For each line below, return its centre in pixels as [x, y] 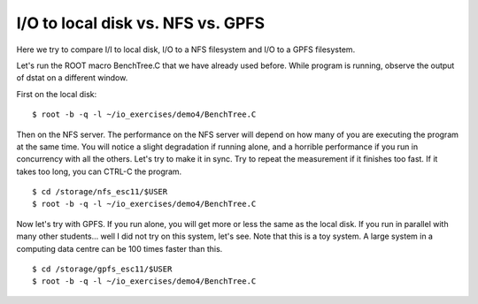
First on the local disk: [57, 94]
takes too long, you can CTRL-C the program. [99, 171]
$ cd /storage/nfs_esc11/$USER [100, 192]
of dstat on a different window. [72, 78]
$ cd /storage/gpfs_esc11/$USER [102, 269]
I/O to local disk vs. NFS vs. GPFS [141, 23]
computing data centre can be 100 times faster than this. [119, 248]
